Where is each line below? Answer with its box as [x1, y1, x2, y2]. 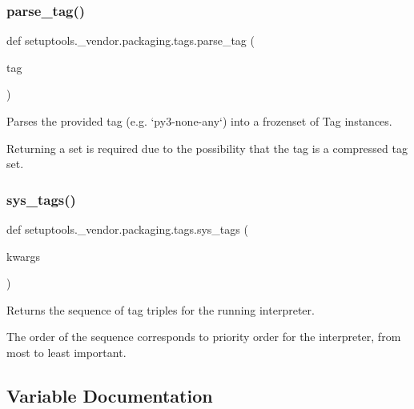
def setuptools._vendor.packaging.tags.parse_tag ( [6, 32, 255, 49]
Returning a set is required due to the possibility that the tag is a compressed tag [6, 139, 408, 156]
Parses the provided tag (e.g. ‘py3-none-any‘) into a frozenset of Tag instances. [6, 113, 392, 129]
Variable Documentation [6, 383, 213, 407]
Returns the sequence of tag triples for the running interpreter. [6, 301, 315, 318]
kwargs [6, 247, 41, 264]
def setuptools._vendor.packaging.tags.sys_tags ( [6, 221, 248, 237]
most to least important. [6, 343, 127, 360]
